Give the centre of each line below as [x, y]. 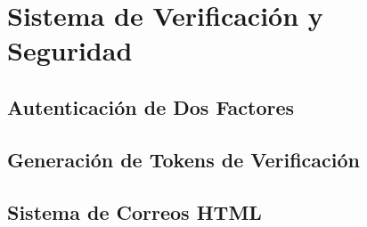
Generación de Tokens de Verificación [184, 159]
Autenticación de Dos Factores [151, 106]
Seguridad [70, 50]
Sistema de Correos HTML [135, 211]
